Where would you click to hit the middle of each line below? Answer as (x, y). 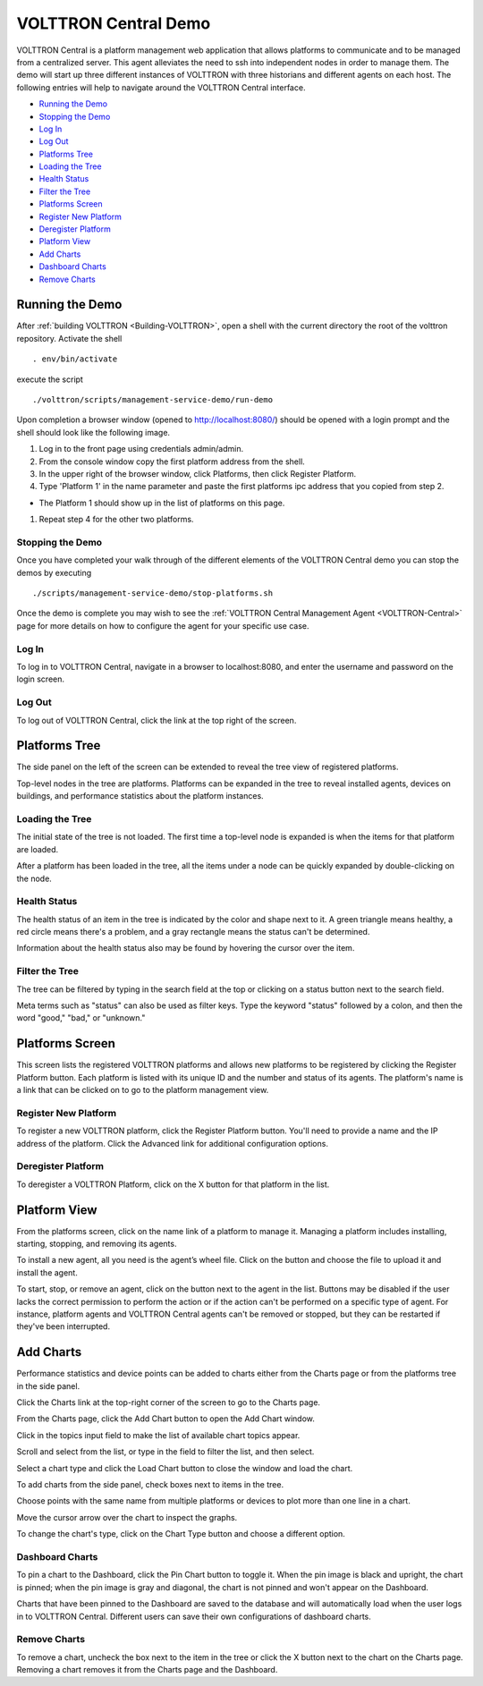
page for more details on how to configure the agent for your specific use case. (163, 625)
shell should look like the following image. (93, 432)
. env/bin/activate (75, 359)
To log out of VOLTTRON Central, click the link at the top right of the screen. (157, 720)
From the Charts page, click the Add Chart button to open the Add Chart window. (165, 1419)
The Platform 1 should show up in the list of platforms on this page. (162, 503)
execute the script (50, 379)
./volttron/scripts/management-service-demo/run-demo (153, 400)
